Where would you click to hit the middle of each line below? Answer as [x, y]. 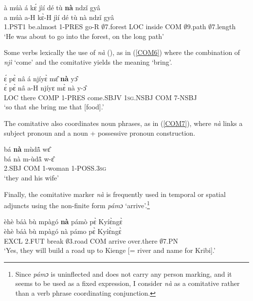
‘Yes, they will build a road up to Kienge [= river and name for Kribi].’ [110, 250]
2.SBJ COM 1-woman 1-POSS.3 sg [55, 168]
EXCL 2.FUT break [34, 240]
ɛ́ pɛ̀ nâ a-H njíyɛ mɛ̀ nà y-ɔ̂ [45, 88]
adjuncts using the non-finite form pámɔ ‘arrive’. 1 [77, 204]
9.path [197, 27]
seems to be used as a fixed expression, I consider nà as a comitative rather [127, 283]
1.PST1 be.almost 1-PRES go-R [52, 27]
